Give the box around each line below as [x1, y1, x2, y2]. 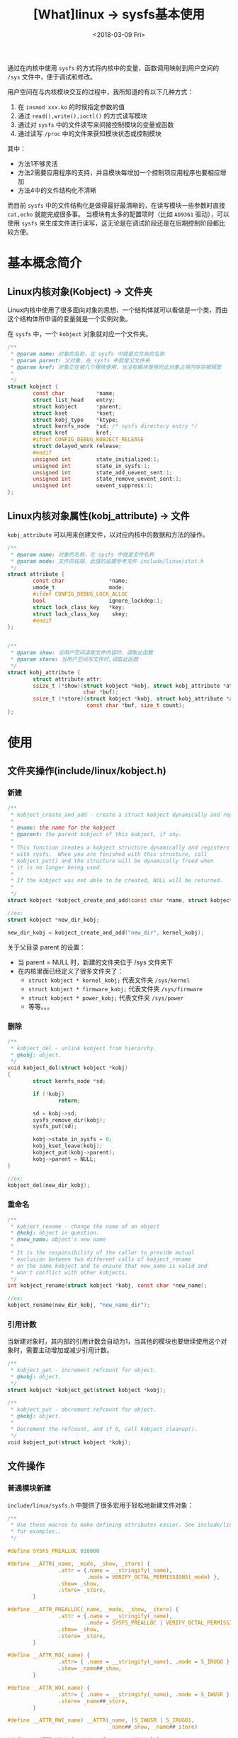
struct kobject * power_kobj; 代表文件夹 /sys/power [28, 993, 184, 1002]
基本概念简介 [7, 255, 83, 272]
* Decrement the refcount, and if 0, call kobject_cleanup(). [10, 1426, 198, 1433]
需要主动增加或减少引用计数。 [25, 1346, 113, 1354]
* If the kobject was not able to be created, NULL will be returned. [10, 877, 223, 884]
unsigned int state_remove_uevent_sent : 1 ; [33, 476, 182, 483]
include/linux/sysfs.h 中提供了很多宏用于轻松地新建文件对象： [7, 1500, 194, 1509]
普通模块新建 [7, 1483, 52, 1493]
